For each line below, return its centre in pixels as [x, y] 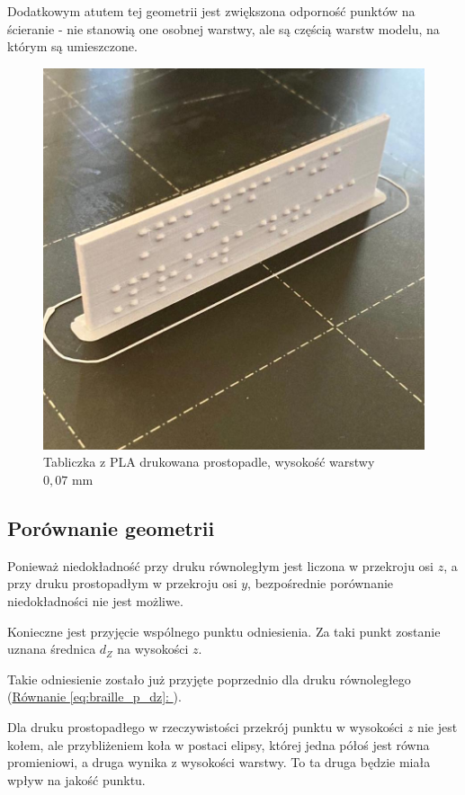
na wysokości [153, 649]
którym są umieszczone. [72, 46]
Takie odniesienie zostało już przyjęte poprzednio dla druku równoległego [209, 679]
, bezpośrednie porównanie [321, 583]
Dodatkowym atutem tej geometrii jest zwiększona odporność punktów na [211, 11]
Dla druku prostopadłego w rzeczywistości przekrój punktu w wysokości [206, 726]
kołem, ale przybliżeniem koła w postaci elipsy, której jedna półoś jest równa [219, 744]
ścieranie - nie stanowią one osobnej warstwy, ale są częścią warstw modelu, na [224, 28]
